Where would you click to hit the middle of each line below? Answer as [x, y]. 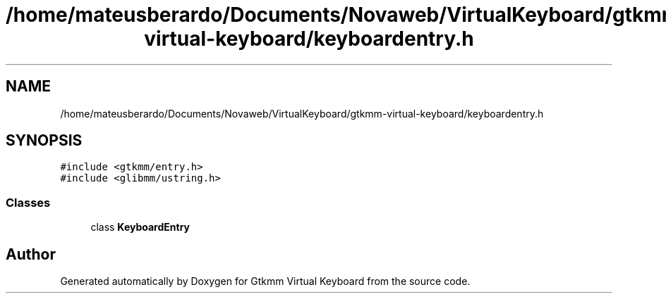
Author [31, 254]
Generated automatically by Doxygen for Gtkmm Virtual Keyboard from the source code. [265, 281]
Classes [28, 202]
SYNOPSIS [44, 141]
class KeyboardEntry [140, 227]
